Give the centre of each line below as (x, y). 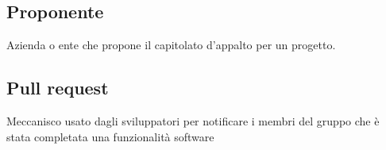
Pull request (58, 88)
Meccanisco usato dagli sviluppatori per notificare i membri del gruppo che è (193, 121)
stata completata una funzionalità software (110, 136)
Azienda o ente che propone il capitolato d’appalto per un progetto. (171, 45)
